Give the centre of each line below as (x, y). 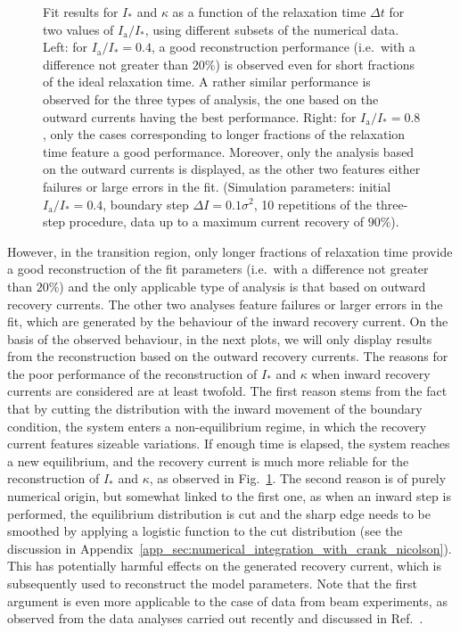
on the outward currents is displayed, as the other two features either (232, 169)
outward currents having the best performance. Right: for (200, 116)
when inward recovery (371, 373)
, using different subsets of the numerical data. (272, 29)
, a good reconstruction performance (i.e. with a (283, 47)
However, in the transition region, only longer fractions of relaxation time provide (230, 251)
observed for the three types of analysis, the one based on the (211, 99)
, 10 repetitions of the (312, 204)
